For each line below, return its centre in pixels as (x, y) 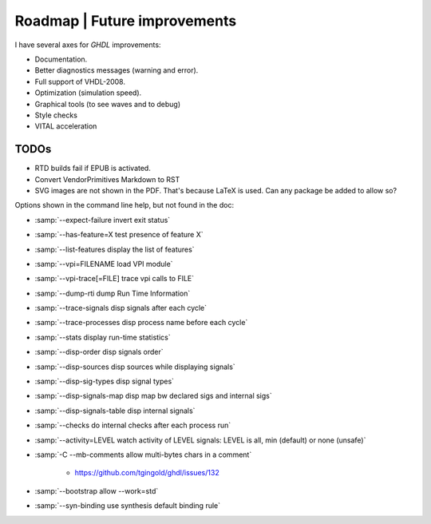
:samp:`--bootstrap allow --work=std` (97, 490)
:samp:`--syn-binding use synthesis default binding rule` (128, 506)
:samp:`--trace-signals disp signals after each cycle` (121, 308)
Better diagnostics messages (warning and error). (117, 70)
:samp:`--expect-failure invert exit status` (103, 220)
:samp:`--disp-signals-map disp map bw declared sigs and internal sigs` (154, 396)
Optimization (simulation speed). (88, 93)
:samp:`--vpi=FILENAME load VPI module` (104, 264)
